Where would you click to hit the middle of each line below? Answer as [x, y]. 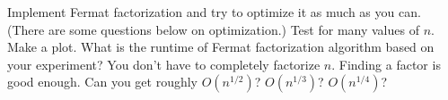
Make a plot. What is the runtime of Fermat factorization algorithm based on [221, 47]
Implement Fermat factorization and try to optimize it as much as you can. [214, 12]
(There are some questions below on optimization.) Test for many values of [213, 29]
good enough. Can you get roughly [103, 82]
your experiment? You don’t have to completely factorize [164, 64]
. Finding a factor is [386, 64]
